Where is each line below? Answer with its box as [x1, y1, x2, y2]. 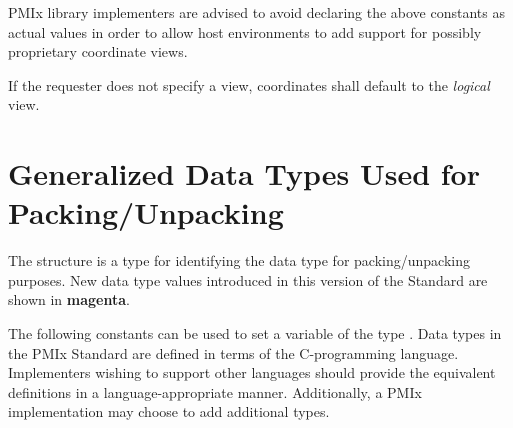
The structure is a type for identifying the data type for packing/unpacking [8, 250, 470, 271]
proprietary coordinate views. [8, 41, 188, 62]
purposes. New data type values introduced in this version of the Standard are [8, 269, 488, 290]
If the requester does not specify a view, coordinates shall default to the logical [8, 74, 490, 95]
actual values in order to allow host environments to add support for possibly [8, 21, 482, 42]
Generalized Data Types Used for [8, 153, 480, 194]
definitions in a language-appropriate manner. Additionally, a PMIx [8, 381, 422, 402]
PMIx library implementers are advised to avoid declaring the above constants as [8, 2, 505, 22]
